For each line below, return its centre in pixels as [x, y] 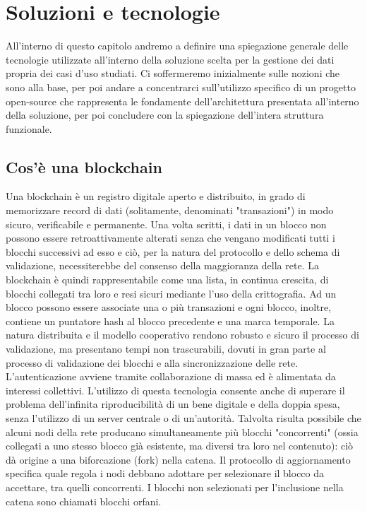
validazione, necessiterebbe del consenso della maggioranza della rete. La [162, 265]
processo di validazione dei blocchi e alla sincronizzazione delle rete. [152, 362]
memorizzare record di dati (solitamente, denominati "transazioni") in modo [170, 210]
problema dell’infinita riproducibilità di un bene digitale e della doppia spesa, [173, 404]
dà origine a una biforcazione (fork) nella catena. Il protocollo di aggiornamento [178, 459]
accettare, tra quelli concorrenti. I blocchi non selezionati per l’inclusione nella [175, 487]
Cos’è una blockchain [84, 166]
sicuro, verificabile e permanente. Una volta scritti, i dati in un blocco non [166, 224]
